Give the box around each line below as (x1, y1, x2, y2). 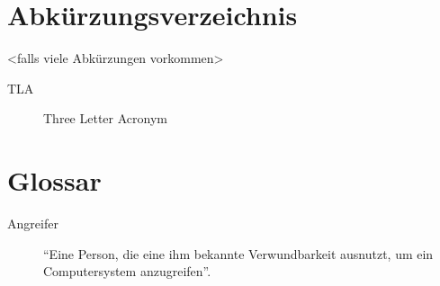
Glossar (7, 162, 102, 199)
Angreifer (7, 214, 58, 233)
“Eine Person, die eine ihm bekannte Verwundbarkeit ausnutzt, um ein (43, 244, 434, 263)
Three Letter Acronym (43, 109, 167, 128)
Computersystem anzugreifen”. (43, 262, 211, 281)
